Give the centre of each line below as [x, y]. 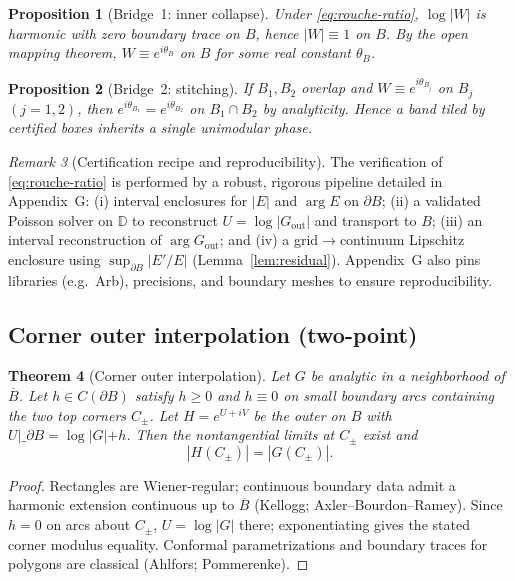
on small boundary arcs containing [388, 395]
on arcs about [88, 524]
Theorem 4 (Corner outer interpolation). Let [149, 375]
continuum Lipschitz [402, 239]
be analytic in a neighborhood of [407, 375]
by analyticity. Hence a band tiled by [373, 107]
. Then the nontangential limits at [230, 434]
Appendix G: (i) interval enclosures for [128, 200]
